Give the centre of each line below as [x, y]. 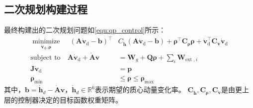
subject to [45, 57]
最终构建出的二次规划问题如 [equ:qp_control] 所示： [85, 30]
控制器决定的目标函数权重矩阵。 [70, 99]
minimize [46, 42]
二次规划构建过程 [46, 9]
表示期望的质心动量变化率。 [140, 90]
